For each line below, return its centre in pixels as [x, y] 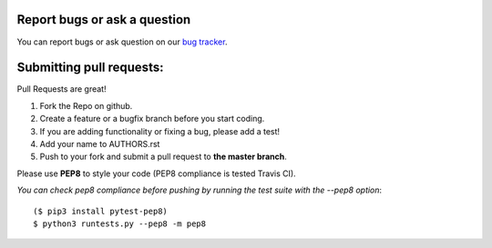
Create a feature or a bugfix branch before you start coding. [152, 119]
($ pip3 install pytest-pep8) [101, 211]
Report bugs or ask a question [104, 20]
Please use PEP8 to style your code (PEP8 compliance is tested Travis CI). [156, 174]
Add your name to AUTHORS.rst [100, 144]
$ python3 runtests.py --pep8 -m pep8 [120, 223]
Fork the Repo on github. [86, 105]
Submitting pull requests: [90, 68]
